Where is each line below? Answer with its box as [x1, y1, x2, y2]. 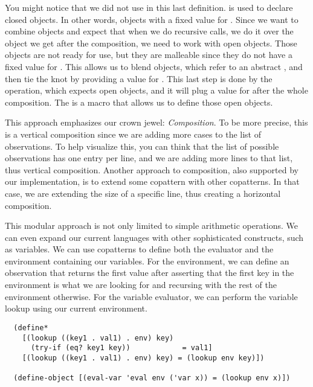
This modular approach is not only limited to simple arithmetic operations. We [5, 219, 298, 232]
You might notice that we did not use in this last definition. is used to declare [5, 1, 293, 13]
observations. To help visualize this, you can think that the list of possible [5, 139, 279, 152]
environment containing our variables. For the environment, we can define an [5, 254, 289, 267]
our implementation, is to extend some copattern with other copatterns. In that [5, 175, 300, 188]
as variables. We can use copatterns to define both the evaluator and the [5, 243, 274, 255]
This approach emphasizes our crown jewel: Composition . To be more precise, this [5, 116, 308, 129]
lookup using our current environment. [5, 302, 147, 315]
